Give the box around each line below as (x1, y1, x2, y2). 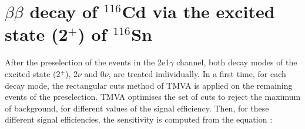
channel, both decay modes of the (176, 56, 297, 68)
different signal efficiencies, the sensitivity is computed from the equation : (5, 113, 273, 125)
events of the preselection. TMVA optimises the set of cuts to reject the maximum (5, 90, 301, 103)
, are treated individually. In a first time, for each (108, 67, 286, 79)
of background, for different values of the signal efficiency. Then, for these (5, 102, 269, 114)
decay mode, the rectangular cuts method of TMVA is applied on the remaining (5, 79, 293, 91)
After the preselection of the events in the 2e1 (5, 56, 170, 68)
